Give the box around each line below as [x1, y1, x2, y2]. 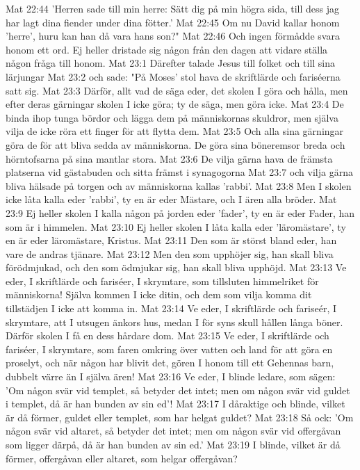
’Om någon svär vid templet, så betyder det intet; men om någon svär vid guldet [6, 382, 350, 397]
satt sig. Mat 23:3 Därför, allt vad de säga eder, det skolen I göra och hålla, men [6, 83, 348, 97]
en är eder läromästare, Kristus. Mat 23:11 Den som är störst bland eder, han [6, 233, 337, 248]
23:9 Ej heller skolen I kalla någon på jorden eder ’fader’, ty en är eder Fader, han [6, 205, 355, 220]
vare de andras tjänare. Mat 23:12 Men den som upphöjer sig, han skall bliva [6, 246, 334, 261]
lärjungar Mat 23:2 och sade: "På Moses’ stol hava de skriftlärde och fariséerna [6, 69, 341, 83]
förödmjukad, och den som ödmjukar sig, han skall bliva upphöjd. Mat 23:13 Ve [6, 260, 347, 275]
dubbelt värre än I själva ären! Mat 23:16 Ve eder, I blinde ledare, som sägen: [6, 369, 336, 384]
